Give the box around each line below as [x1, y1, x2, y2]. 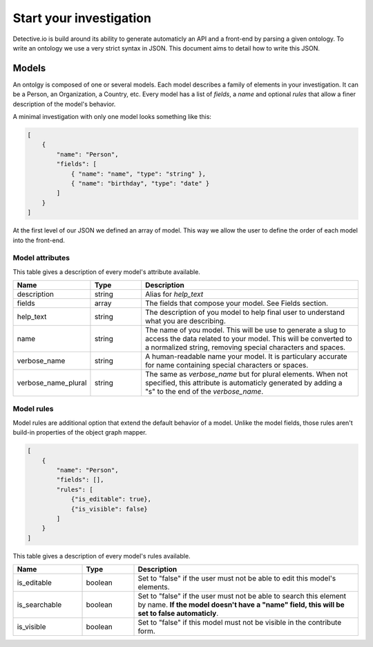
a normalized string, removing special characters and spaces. [145, 343, 345, 352]
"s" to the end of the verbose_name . [145, 387, 264, 397]
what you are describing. [145, 316, 226, 326]
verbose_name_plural [17, 378, 87, 388]
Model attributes [12, 253, 70, 263]
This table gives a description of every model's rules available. [12, 552, 191, 560]
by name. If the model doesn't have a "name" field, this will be [137, 600, 345, 610]
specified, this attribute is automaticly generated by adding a [145, 378, 343, 388]
